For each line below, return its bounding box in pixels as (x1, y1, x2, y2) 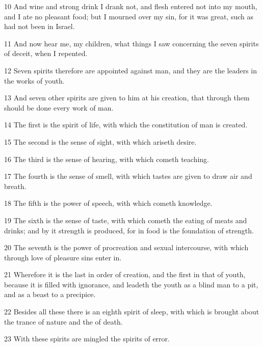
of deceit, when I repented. (4, 48, 88, 59)
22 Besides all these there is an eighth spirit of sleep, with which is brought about (4, 306, 259, 317)
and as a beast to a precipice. (4, 289, 96, 300)
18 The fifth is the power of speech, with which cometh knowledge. (4, 198, 213, 208)
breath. (4, 180, 27, 191)
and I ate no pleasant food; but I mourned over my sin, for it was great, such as (4, 11, 253, 21)
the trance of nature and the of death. (4, 316, 123, 327)
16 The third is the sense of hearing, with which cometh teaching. (4, 153, 209, 164)
